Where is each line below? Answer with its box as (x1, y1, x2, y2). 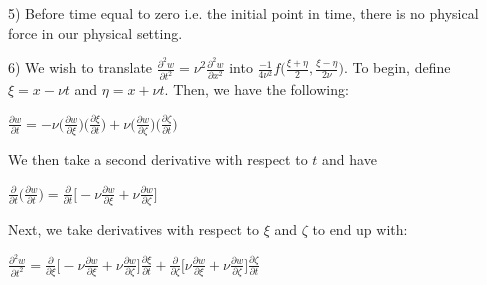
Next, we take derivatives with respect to (8, 218, 260, 239)
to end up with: (312, 218, 408, 239)
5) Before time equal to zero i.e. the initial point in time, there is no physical (8, 3, 479, 23)
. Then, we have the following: (164, 79, 349, 100)
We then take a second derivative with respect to (8, 149, 308, 170)
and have (322, 149, 377, 170)
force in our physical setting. (8, 22, 183, 43)
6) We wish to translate (8, 57, 153, 78)
